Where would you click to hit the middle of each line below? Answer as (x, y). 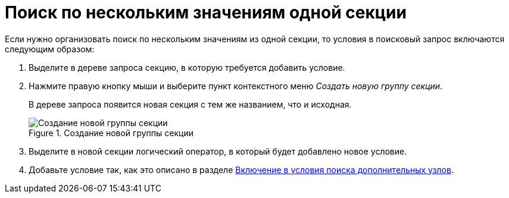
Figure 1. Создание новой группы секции (111, 133)
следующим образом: (50, 49)
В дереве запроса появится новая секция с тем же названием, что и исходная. (190, 104)
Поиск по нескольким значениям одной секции (206, 12)
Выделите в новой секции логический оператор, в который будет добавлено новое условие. (218, 151)
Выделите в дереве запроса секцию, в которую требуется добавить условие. (187, 67)
